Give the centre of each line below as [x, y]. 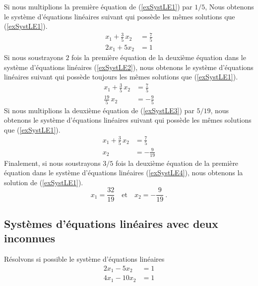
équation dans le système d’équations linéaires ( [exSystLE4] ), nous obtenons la [124, 173]
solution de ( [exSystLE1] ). [44, 182]
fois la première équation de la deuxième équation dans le [159, 57]
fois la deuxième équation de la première [177, 163]
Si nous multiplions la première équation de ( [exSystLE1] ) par [98, 6]
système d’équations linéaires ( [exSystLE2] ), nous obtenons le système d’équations [129, 67]
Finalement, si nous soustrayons [52, 163]
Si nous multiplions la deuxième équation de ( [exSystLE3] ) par [99, 110]
